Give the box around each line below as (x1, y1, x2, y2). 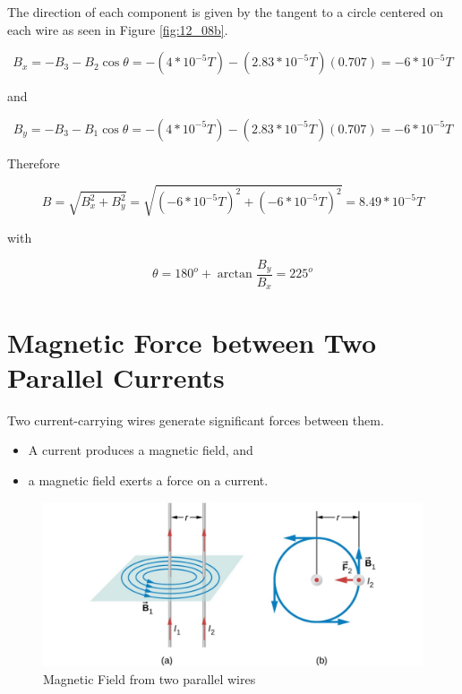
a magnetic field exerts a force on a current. (28, 470, 269, 489)
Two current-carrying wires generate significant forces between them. (7, 410, 384, 429)
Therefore (7, 153, 60, 172)
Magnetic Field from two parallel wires (43, 669, 256, 688)
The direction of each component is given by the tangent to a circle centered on (7, 3, 444, 21)
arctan (217, 268, 252, 281)
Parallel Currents (7, 358, 225, 395)
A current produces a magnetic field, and (28, 441, 253, 459)
